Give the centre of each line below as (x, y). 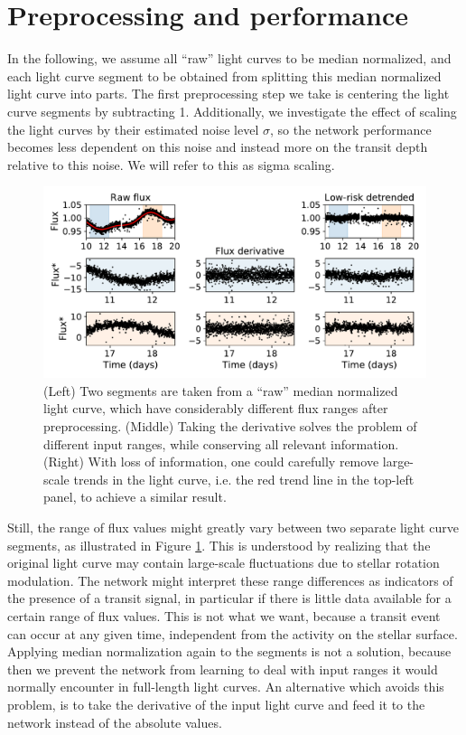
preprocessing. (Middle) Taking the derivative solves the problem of (230, 426)
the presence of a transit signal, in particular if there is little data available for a (229, 598)
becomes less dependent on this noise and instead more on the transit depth (218, 147)
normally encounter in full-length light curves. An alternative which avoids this (226, 687)
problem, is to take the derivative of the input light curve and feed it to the (216, 704)
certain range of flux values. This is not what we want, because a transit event (224, 616)
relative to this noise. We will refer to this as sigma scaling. (171, 164)
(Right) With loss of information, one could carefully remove (211, 462)
